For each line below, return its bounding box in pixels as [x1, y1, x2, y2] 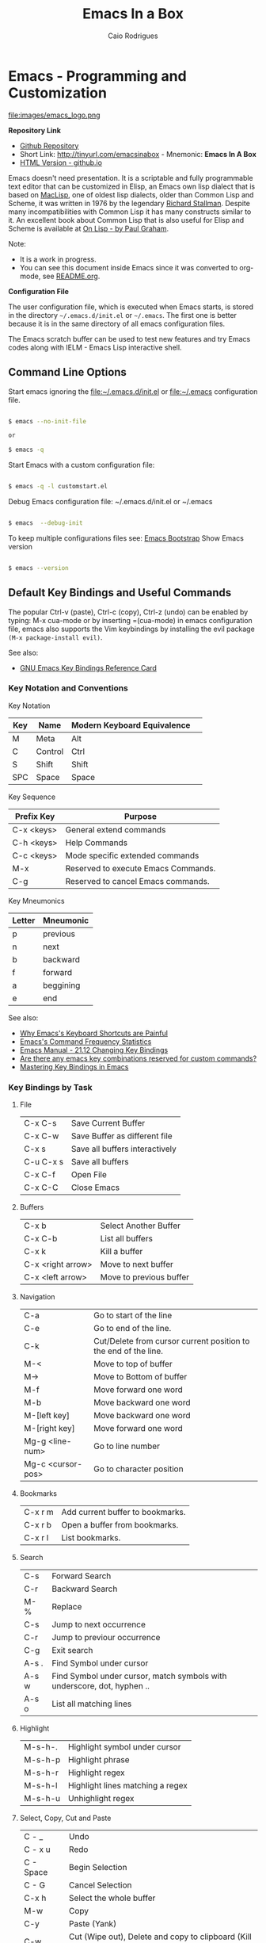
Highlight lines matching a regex [68, 1780, 188, 1792]
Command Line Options [8, 365, 127, 379]
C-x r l [23, 1532, 49, 1543]
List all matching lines [51, 1698, 132, 1709]
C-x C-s [23, 1118, 57, 1129]
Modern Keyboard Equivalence [70, 719, 191, 730]
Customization [8, 84, 107, 101]
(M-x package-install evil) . [8, 632, 103, 642]
